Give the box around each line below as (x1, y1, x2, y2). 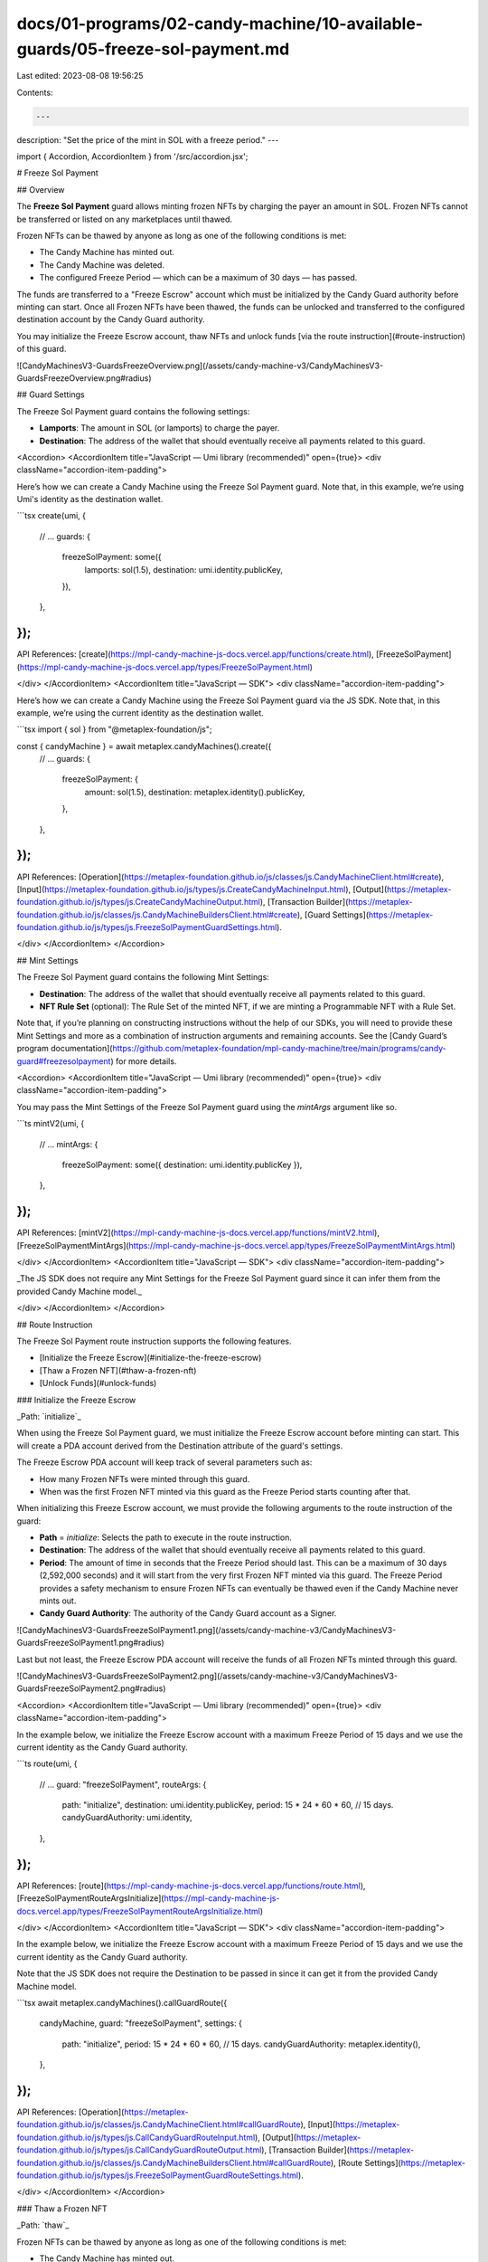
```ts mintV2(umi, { (16, 1118, 85, 1129)
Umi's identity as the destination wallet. (16, 494, 164, 505)
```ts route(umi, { (16, 1758, 78, 1769)
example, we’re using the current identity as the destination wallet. (16, 707, 264, 718)
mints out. (39, 1595, 77, 1606)
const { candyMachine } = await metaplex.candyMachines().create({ (16, 740, 272, 751)
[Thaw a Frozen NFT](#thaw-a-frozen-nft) (39, 1364, 197, 1375)
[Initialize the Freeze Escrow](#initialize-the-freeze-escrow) (39, 1353, 262, 1364)
